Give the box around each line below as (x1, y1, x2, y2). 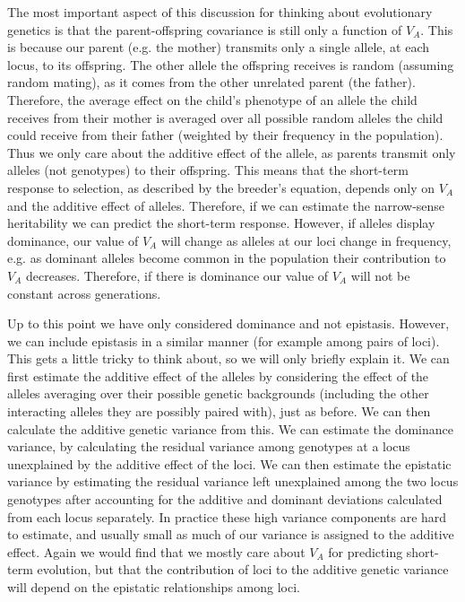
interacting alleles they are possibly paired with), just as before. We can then (7, 402, 431, 421)
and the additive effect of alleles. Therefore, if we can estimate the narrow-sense (7, 196, 445, 214)
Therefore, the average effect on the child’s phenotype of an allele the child (7, 90, 418, 109)
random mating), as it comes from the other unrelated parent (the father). (7, 73, 416, 92)
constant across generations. (7, 284, 161, 302)
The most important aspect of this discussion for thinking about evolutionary (7, 3, 433, 21)
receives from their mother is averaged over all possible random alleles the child (7, 108, 443, 127)
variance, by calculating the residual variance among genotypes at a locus (7, 437, 410, 456)
